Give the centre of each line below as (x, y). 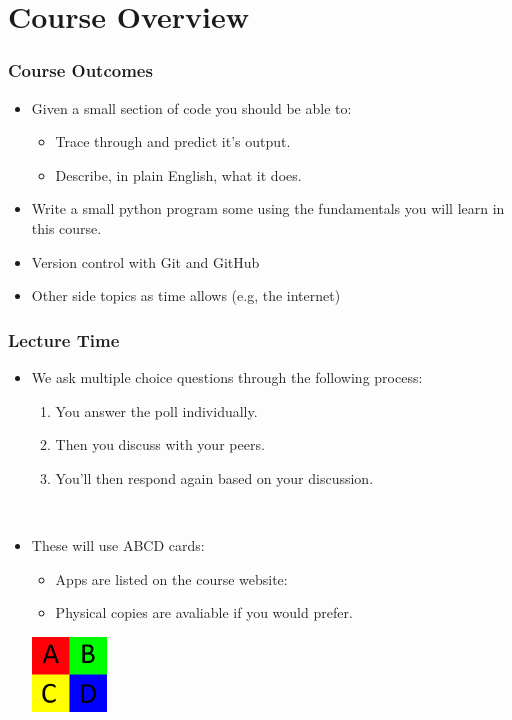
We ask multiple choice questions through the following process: (227, 376)
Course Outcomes (80, 70)
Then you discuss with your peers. (160, 444)
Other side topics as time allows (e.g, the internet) (186, 295)
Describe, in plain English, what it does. (178, 174)
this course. (66, 227)
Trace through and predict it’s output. (173, 141)
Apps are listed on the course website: (171, 578)
